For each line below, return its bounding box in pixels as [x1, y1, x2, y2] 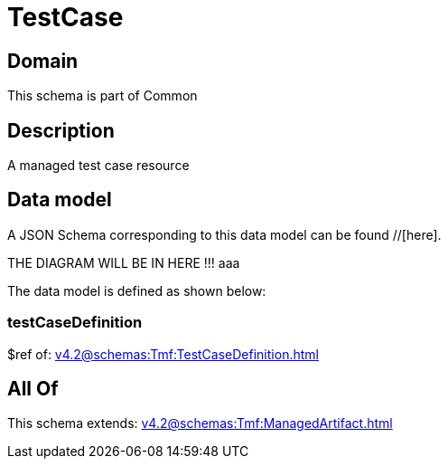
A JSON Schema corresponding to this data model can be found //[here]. [7, 226, 442, 243]
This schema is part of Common [7, 88, 198, 104]
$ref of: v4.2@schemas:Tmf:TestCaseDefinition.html [7, 346, 319, 362]
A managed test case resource [7, 157, 190, 174]
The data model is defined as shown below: [7, 282, 266, 299]
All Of [7, 377, 59, 401]
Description [7, 119, 115, 142]
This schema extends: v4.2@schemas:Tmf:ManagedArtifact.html [7, 415, 393, 432]
